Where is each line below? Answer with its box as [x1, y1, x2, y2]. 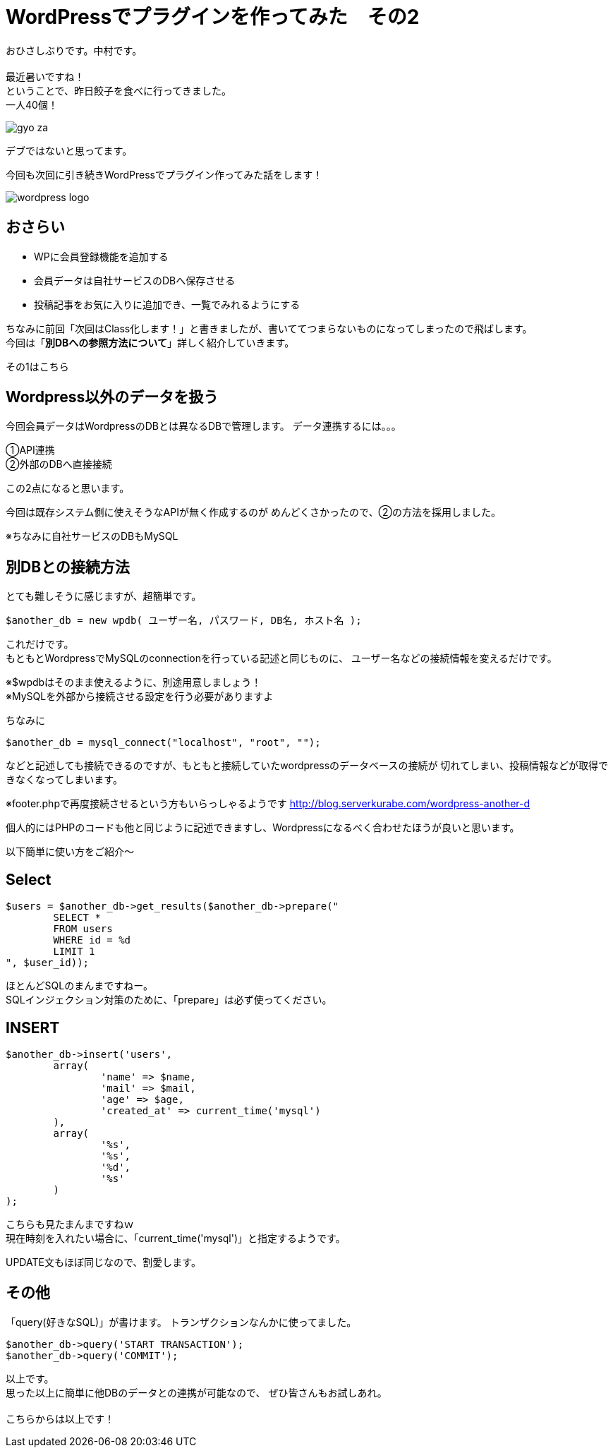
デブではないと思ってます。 [6, 144, 133, 157]
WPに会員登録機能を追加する [34, 250, 169, 263]
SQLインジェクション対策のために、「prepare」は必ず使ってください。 [6, 994, 332, 1006]
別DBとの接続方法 [6, 557, 130, 576]
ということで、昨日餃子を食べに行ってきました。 [6, 84, 231, 97]
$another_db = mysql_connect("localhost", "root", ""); [6, 737, 321, 749]
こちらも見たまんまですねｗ [6, 1217, 134, 1230]
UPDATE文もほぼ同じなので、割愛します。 [6, 1255, 201, 1268]
